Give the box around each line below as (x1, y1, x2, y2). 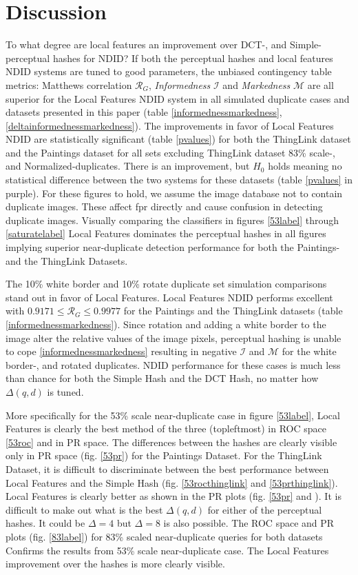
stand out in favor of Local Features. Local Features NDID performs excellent (6, 290, 333, 304)
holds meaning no (268, 159, 342, 173)
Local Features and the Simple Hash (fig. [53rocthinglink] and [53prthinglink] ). (6, 475, 338, 490)
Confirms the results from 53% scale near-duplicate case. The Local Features (6, 543, 329, 557)
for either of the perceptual (207, 502, 322, 516)
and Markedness (222, 77, 291, 92)
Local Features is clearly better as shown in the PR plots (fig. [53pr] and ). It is (6, 489, 341, 503)
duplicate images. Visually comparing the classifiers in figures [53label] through (6, 212, 339, 227)
